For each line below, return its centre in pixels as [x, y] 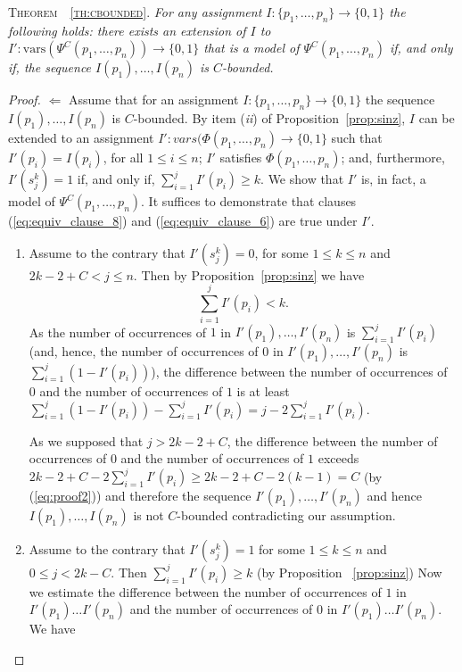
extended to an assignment [81, 138]
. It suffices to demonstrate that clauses [249, 201]
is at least [263, 390]
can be [437, 118]
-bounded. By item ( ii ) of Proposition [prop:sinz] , [269, 118]
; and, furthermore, [393, 158]
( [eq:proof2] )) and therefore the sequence [140, 496]
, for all [123, 158]
